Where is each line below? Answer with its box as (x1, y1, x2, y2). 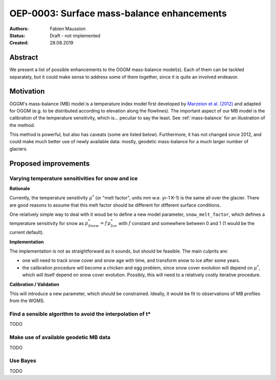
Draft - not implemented (50, 32, 101, 38)
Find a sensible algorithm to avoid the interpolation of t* (9, 310, 151, 318)
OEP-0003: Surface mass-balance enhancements (9, 8, 227, 19)
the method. (9, 122, 35, 128)
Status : (9, 32, 26, 38)
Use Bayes (9, 357, 37, 364)
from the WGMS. (9, 298, 45, 304)
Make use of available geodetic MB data (9, 334, 111, 341)
